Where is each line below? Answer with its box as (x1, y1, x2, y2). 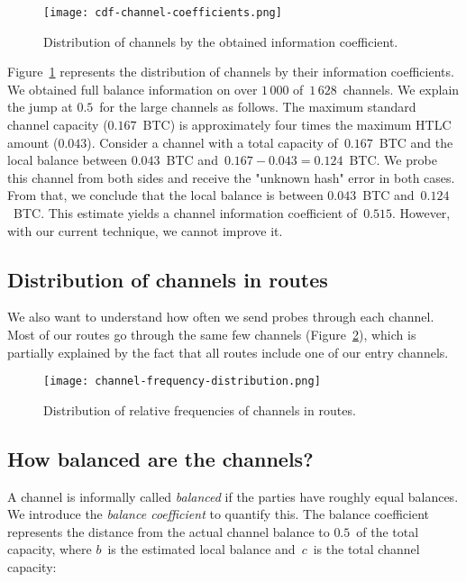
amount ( (7, 132, 59, 151)
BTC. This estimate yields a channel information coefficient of (13, 204, 358, 222)
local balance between (7, 150, 127, 169)
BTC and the (379, 132, 453, 151)
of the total (356, 522, 419, 541)
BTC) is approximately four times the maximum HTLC (142, 115, 452, 134)
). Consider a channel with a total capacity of (87, 132, 338, 151)
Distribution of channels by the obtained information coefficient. (43, 32, 398, 50)
